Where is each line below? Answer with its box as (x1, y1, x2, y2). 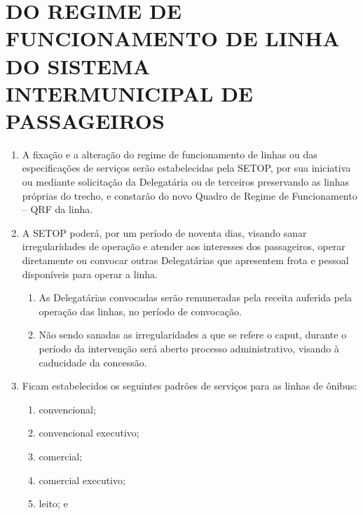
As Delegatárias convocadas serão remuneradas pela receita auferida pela (39, 290, 352, 305)
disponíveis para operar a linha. (22, 266, 158, 281)
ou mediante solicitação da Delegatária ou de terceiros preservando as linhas (22, 174, 350, 189)
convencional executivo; (39, 425, 139, 440)
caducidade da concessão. (39, 355, 147, 369)
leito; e (39, 496, 68, 511)
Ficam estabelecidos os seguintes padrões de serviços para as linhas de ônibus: (22, 378, 357, 393)
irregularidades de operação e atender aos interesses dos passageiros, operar (22, 239, 345, 254)
